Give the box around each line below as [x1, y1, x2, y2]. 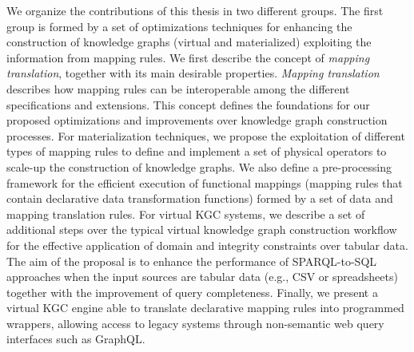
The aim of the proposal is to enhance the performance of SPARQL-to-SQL [6, 252, 377, 269]
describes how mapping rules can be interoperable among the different [6, 80, 350, 97]
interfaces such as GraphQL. [6, 330, 145, 347]
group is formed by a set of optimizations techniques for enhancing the [6, 18, 352, 34]
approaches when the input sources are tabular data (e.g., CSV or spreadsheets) [6, 268, 398, 285]
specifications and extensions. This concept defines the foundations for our [6, 96, 370, 113]
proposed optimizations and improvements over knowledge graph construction [6, 112, 388, 129]
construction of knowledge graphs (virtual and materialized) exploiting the [6, 34, 372, 50]
